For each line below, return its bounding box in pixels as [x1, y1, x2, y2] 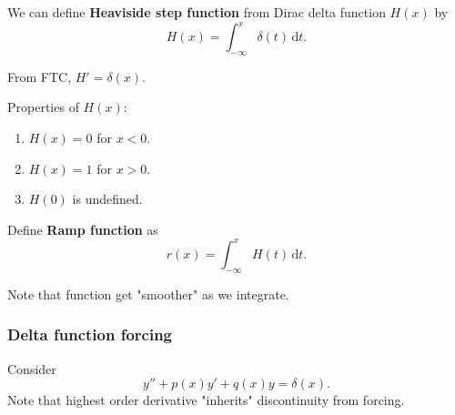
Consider [7, 359, 56, 378]
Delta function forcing [7, 323, 172, 346]
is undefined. [72, 189, 143, 208]
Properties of [7, 97, 79, 116]
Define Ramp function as [7, 219, 158, 238]
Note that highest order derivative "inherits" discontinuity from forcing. [7, 390, 405, 410]
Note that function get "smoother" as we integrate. [7, 284, 289, 303]
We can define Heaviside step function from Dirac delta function [7, 3, 386, 21]
